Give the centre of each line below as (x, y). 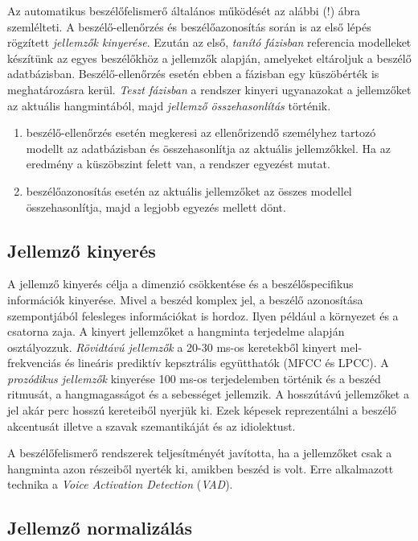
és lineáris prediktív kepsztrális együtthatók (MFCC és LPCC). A (227, 363)
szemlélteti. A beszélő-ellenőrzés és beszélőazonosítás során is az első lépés (189, 26)
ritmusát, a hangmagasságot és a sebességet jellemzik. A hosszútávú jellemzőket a (208, 394)
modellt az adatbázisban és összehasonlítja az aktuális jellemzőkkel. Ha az (208, 148)
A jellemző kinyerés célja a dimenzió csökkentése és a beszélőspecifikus (180, 284)
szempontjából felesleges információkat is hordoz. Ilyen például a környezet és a (203, 315)
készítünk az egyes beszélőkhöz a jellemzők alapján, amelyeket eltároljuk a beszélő (209, 58)
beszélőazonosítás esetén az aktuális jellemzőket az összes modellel (189, 190)
